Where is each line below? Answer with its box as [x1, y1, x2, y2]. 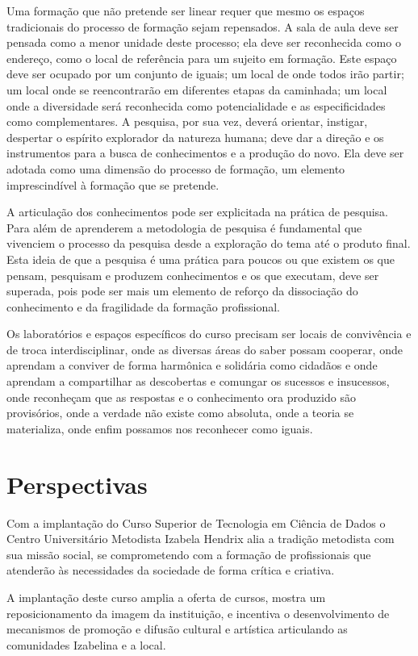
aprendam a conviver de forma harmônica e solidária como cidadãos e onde [6, 357, 378, 374]
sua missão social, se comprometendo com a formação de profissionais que [6, 545, 371, 562]
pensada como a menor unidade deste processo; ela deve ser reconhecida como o [6, 34, 401, 51]
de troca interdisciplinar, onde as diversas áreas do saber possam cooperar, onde [6, 341, 403, 357]
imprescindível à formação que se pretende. [6, 176, 219, 193]
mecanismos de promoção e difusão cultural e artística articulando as [6, 620, 348, 637]
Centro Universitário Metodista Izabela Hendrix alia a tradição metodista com [6, 530, 395, 547]
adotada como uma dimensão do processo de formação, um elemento [6, 160, 345, 177]
